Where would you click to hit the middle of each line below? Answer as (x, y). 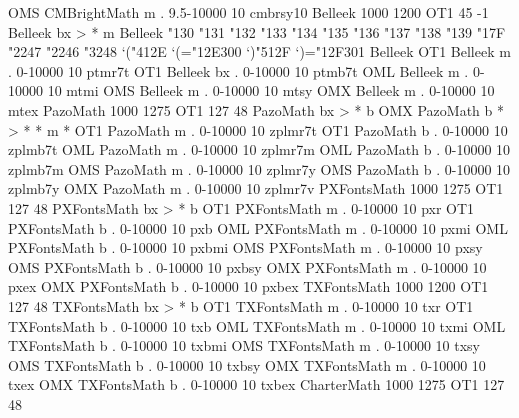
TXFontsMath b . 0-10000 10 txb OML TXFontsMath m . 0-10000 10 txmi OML (257, 325)
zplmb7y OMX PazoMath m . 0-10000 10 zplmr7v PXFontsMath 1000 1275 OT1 (256, 188)
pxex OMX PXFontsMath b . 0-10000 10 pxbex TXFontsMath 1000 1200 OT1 (248, 286)
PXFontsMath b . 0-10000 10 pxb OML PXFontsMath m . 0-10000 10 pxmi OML (258, 227)
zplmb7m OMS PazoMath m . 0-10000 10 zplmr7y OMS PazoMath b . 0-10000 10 (259, 168)
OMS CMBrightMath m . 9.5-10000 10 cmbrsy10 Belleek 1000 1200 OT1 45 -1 (248, 12)
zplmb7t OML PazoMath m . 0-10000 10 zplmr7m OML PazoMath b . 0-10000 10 (259, 149)
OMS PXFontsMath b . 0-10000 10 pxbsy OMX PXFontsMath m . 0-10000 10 (247, 266)
